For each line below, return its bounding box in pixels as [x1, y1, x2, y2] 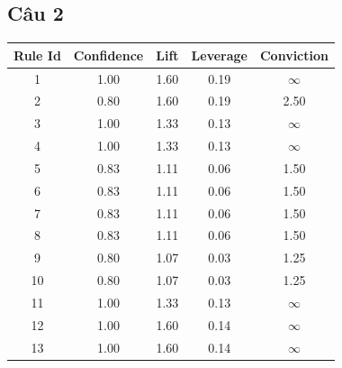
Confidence [73, 45, 144, 64]
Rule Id [13, 45, 61, 64]
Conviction [259, 45, 328, 64]
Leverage [191, 45, 247, 64]
